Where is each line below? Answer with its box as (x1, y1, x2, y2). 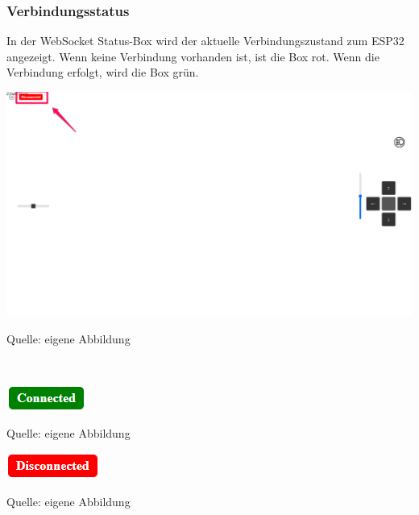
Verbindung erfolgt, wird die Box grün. (6, 64, 199, 81)
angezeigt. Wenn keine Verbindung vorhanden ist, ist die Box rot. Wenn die (6, 48, 380, 64)
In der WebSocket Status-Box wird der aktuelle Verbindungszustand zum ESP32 (6, 32, 404, 49)
